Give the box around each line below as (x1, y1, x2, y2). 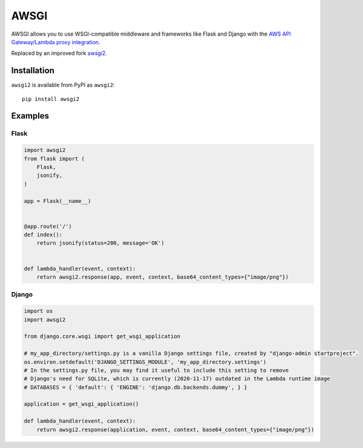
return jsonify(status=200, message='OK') (36, 239, 165, 247)
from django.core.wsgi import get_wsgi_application (24, 333, 181, 340)
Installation (11, 65, 54, 76)
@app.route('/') (24, 222, 73, 230)
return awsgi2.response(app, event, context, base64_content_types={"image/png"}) (36, 274, 289, 281)
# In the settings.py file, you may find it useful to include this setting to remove (24, 366, 289, 374)
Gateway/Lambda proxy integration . (11, 38, 100, 45)
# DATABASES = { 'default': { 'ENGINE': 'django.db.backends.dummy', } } (24, 384, 247, 391)
